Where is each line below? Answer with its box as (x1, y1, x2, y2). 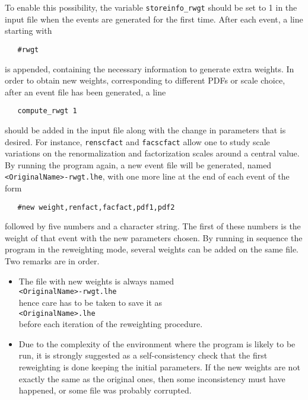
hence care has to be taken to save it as (18, 296, 163, 308)
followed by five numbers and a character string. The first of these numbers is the (5, 220, 301, 232)
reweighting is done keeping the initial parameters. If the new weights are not (18, 360, 300, 373)
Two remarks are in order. (5, 255, 100, 267)
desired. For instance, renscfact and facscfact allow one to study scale (5, 135, 270, 148)
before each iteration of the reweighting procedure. (18, 318, 203, 330)
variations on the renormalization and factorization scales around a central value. (5, 147, 300, 159)
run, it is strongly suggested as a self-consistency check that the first (18, 349, 268, 361)
